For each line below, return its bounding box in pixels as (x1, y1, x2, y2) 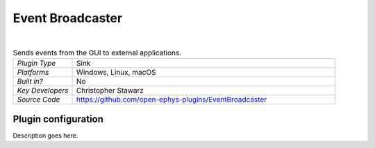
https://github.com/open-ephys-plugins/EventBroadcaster (76, 95, 267, 104)
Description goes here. (12, 131, 78, 140)
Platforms (17, 68, 49, 77)
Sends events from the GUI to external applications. (12, 48, 182, 58)
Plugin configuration (12, 113, 104, 124)
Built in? (17, 77, 43, 86)
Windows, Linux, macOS (76, 68, 156, 77)
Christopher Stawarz (76, 86, 144, 95)
